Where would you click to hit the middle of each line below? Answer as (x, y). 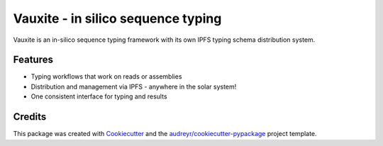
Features (33, 60)
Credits (30, 117)
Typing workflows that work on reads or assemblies (106, 77)
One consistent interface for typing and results (99, 96)
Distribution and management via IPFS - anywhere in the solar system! (134, 86)
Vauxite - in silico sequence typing (117, 18)
